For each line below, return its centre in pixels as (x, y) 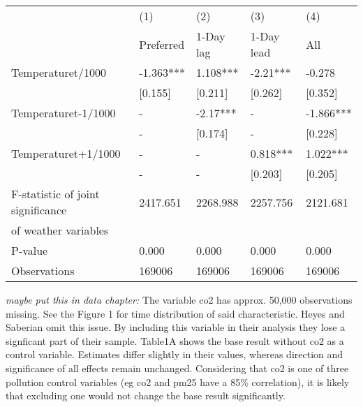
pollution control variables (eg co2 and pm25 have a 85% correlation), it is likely (178, 382)
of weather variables (60, 230)
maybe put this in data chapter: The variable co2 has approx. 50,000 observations (179, 299)
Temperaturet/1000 (59, 72)
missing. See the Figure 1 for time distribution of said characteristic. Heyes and (175, 313)
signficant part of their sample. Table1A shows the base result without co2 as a (175, 340)
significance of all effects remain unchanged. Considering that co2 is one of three (177, 368)
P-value (30, 250)
